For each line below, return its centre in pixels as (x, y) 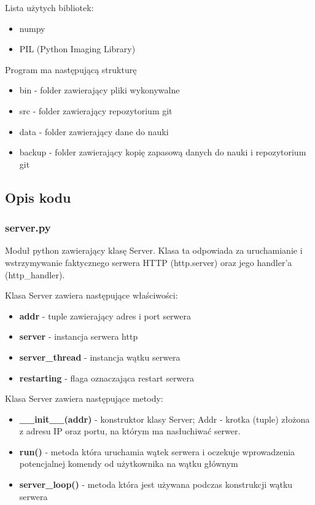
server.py (28, 228)
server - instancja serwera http (79, 336)
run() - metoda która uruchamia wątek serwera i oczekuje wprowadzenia (157, 451)
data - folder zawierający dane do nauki (94, 131)
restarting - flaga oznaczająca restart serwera (107, 378)
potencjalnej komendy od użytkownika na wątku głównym (129, 464)
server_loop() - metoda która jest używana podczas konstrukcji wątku (156, 484)
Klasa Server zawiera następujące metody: (84, 398)
